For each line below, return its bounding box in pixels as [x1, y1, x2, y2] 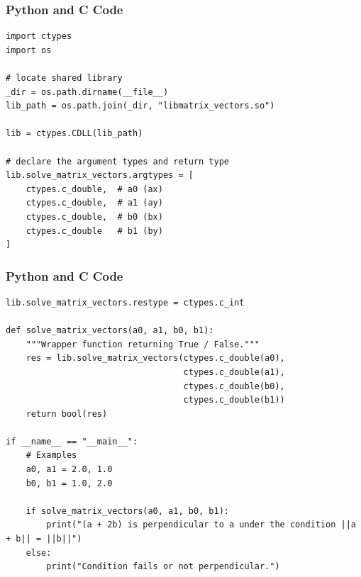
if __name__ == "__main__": [6, 436, 138, 447]
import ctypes [6, 31, 72, 42]
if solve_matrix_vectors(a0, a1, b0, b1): [26, 505, 229, 516]
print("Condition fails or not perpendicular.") [46, 561, 280, 572]
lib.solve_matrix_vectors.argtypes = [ [6, 170, 194, 181]
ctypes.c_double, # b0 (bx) [26, 211, 163, 222]
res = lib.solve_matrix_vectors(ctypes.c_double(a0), [26, 353, 285, 364]
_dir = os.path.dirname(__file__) [6, 86, 169, 97]
